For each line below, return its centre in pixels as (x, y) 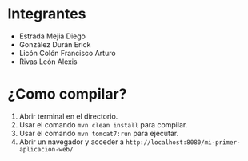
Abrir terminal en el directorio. (68, 116)
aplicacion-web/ (46, 149)
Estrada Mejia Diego (52, 36)
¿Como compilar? (67, 94)
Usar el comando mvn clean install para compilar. (103, 124)
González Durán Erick (55, 44)
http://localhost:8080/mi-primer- (183, 142)
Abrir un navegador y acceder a (72, 142)
